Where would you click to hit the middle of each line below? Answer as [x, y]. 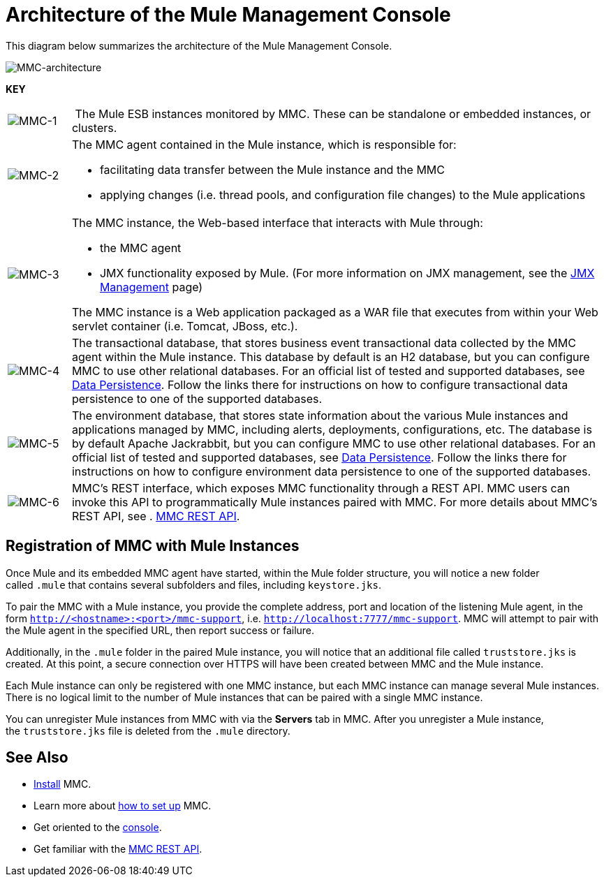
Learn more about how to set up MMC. [123, 806]
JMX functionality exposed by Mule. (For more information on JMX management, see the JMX [347, 273]
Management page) [151, 287]
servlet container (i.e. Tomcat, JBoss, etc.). [185, 326]
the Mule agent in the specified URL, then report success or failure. [160, 630]
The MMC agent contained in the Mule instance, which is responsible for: [264, 144]
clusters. [94, 127]
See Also [37, 758]
